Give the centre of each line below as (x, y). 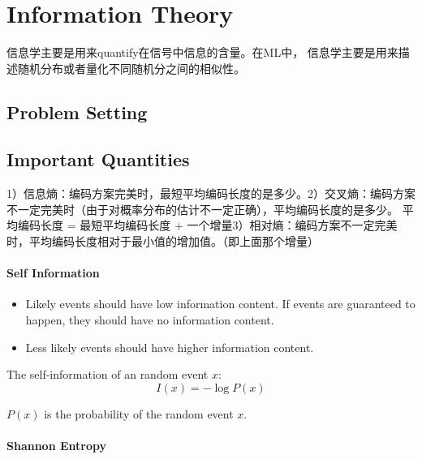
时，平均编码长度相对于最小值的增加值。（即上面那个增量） (163, 241)
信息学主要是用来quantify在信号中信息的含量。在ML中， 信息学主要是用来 (202, 52)
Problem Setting (77, 112)
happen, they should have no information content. (150, 320)
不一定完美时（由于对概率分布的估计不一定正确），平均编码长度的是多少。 (202, 209)
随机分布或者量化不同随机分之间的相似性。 (131, 68)
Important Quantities (98, 159)
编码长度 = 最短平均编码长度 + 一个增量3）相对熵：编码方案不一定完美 (207, 225)
